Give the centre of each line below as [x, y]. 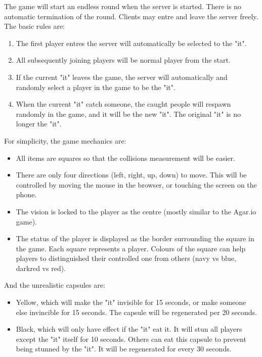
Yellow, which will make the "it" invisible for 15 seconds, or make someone [131, 302]
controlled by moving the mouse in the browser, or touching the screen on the [136, 184]
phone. [26, 194]
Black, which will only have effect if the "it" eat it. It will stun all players [129, 329]
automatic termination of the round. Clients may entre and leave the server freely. [131, 16]
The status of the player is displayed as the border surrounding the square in [135, 238]
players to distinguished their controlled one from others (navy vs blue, [126, 258]
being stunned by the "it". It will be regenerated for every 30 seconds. [124, 349]
